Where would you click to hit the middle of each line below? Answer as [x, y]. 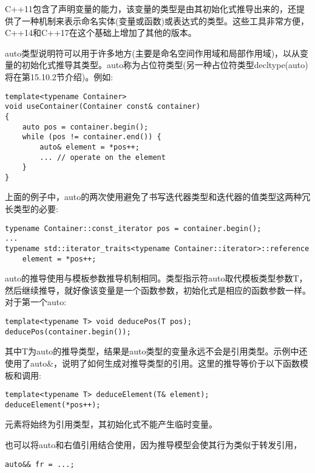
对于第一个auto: [36, 302]
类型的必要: [36, 209]
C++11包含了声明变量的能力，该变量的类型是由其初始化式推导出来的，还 [151, 9]
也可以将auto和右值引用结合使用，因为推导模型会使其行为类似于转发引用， [154, 445]
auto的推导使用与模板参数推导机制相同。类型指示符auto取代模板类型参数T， [156, 278]
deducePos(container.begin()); [68, 332]
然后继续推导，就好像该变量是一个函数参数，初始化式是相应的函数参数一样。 [158, 290]
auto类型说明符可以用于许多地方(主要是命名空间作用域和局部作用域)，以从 [153, 53]
